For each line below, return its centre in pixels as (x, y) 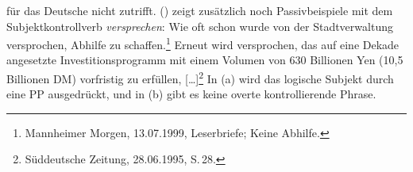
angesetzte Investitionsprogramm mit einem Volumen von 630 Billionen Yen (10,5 (205, 60)
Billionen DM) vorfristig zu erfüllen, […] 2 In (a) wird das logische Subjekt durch (200, 77)
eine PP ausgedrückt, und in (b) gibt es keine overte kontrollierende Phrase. (191, 94)
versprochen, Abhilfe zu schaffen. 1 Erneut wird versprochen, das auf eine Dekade (203, 43)
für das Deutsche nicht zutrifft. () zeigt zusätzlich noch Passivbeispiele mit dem (200, 10)
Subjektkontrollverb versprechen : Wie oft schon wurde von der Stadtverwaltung (200, 26)
